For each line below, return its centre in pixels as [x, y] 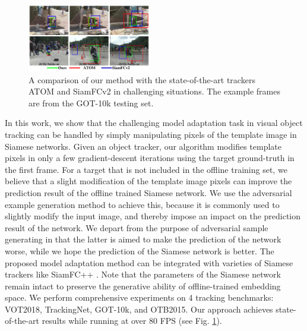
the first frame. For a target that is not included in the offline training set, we [146, 169]
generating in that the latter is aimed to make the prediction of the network [143, 239]
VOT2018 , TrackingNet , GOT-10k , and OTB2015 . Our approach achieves [139, 309]
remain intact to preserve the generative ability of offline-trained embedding [143, 286]
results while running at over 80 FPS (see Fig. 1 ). [132, 321]
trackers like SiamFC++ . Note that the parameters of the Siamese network [143, 274]
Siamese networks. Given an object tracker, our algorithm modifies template [143, 146]
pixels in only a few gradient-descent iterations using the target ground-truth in [150, 158]
